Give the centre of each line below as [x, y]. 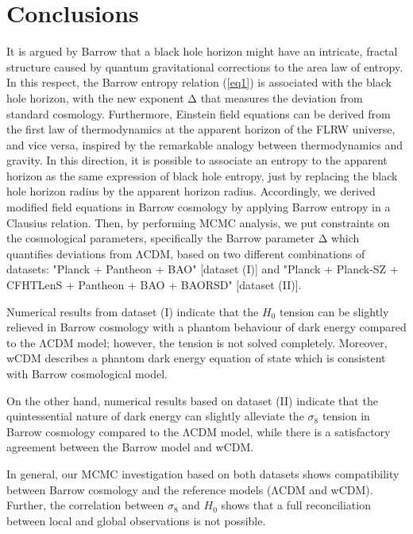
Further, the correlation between [85, 505]
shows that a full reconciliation [296, 505]
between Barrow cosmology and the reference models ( [139, 489]
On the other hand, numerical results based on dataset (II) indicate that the [192, 400]
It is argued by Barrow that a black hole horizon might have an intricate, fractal [202, 51]
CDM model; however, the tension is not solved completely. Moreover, [217, 342]
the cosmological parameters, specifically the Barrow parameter [160, 238]
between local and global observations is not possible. [136, 520]
